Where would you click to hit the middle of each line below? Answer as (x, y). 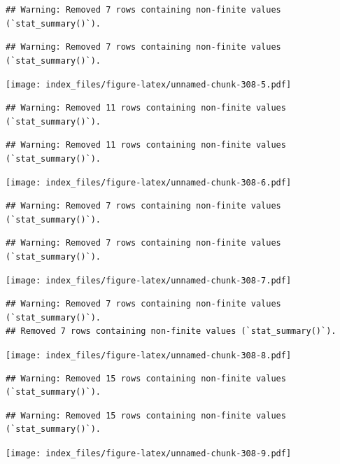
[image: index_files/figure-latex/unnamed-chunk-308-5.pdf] (149, 85)
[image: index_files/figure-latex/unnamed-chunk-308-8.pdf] (149, 355)
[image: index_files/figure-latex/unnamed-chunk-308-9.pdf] (149, 453)
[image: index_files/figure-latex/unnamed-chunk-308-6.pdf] (149, 183)
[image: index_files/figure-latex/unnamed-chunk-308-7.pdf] (149, 281)
